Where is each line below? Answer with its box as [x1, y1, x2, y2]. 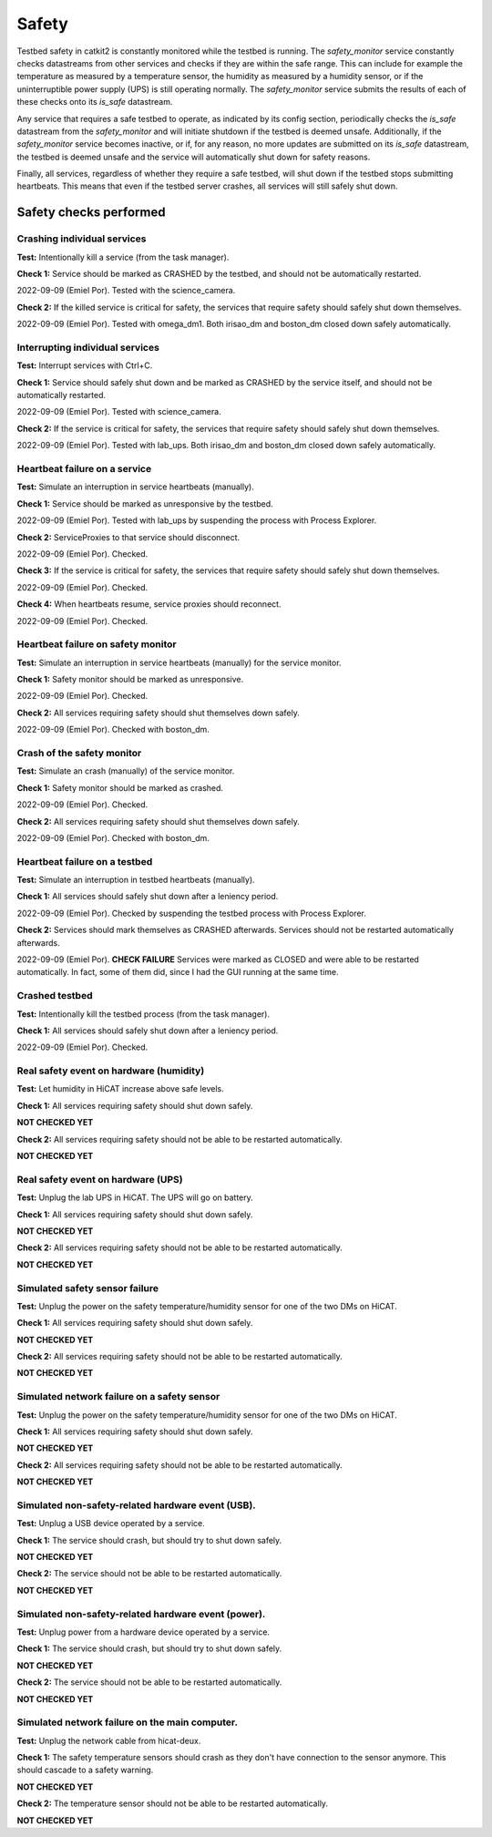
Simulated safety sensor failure [16, 1281, 159, 1294]
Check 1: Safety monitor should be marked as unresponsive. [16, 674, 244, 685]
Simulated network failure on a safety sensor [16, 1391, 220, 1403]
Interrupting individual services [16, 341, 159, 354]
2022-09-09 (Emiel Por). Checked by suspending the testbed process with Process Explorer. [16, 908, 366, 918]
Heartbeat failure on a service [16, 463, 152, 476]
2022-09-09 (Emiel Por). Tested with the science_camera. [16, 285, 236, 296]
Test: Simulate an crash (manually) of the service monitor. [16, 765, 235, 776]
